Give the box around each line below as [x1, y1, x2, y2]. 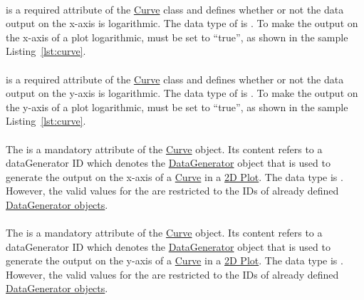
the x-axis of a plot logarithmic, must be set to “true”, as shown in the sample [6, 29, 348, 44]
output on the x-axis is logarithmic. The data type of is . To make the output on [6, 16, 358, 31]
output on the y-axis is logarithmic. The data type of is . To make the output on [6, 86, 358, 100]
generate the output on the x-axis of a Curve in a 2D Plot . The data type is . [6, 169, 343, 184]
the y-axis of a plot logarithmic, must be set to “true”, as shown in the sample [6, 99, 348, 114]
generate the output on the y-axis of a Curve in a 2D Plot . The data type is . [6, 253, 343, 268]
